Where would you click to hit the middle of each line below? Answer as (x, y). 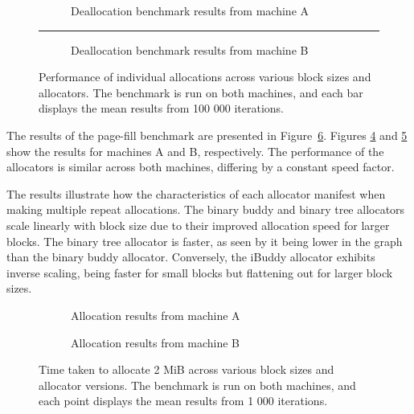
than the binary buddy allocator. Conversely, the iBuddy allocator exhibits (191, 257)
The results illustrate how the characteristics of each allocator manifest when (196, 193)
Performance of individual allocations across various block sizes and (205, 77)
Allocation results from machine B (156, 342)
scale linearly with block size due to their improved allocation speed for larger (198, 225)
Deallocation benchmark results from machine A (190, 10)
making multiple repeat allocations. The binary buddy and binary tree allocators (206, 209)
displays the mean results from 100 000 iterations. (161, 108)
